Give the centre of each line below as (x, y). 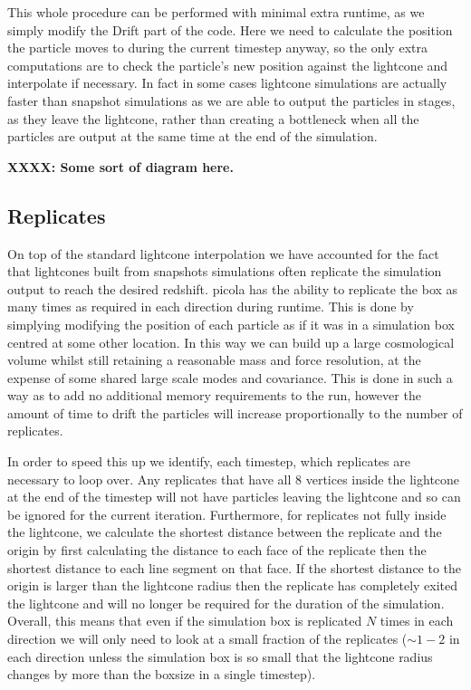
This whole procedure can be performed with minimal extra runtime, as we (216, 12)
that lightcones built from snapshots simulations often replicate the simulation (225, 271)
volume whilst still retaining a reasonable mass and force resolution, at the (214, 360)
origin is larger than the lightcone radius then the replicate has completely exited (233, 585)
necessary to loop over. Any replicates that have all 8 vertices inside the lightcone (234, 479)
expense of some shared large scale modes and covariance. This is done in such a (230, 377)
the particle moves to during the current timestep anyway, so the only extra (217, 48)
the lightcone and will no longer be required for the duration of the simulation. (226, 603)
